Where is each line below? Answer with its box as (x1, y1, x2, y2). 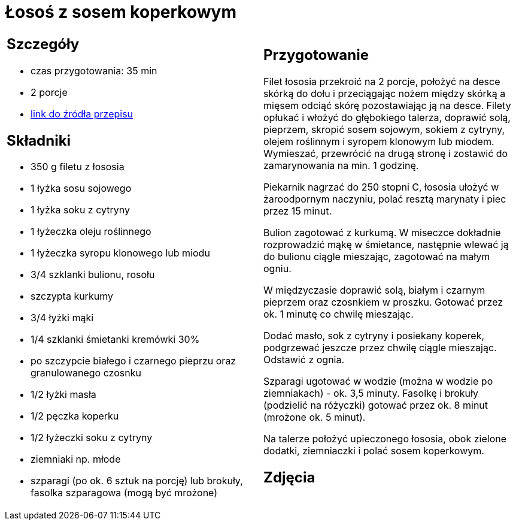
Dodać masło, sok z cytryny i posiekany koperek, (263, 329, 485, 342)
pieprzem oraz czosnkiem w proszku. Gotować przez (263, 295, 503, 308)
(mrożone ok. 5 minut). (263, 411, 366, 423)
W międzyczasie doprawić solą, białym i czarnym (263, 283, 485, 296)
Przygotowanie (263, 46, 369, 64)
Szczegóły (7, 35, 80, 53)
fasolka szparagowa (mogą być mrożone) (31, 487, 218, 499)
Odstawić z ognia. (263, 353, 345, 366)
